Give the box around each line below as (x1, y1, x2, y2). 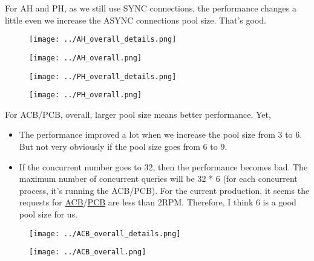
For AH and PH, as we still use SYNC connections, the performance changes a (5, 2, 296, 14)
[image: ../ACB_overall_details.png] (29, 229, 181, 238)
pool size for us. (19, 207, 78, 220)
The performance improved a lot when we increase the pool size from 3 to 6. (19, 128, 303, 141)
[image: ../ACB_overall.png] (29, 248, 146, 257)
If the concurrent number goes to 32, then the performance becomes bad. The (19, 160, 308, 173)
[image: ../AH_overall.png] (29, 53, 142, 62)
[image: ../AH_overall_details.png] (29, 35, 177, 44)
